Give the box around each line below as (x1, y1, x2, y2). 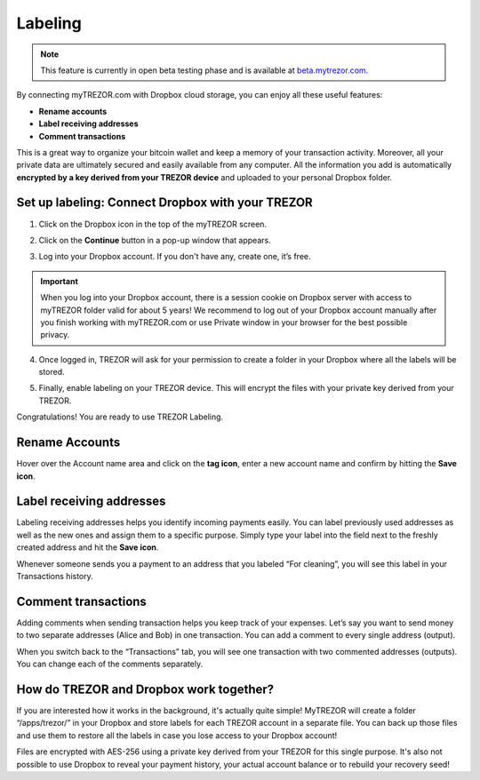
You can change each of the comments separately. (16, 658, 204, 670)
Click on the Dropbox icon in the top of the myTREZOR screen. (38, 219, 267, 229)
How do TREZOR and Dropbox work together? (16, 681, 275, 696)
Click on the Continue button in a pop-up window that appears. (38, 235, 271, 245)
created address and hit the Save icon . (16, 542, 159, 553)
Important (40, 275, 79, 286)
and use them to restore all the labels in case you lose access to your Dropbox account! (16, 729, 338, 741)
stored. (38, 367, 66, 378)
